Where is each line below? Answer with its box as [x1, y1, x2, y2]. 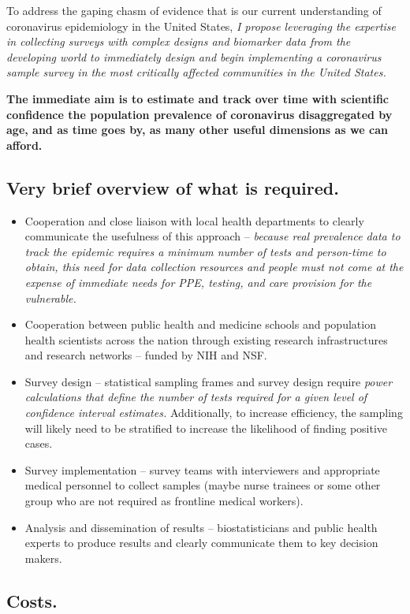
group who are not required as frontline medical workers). [24, 493, 304, 509]
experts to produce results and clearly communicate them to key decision [24, 534, 378, 551]
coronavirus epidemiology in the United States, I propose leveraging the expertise [6, 17, 397, 34]
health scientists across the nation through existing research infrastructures [24, 331, 388, 348]
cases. [24, 435, 53, 452]
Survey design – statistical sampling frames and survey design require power [24, 373, 393, 389]
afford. [6, 136, 43, 153]
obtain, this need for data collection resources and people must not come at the [24, 259, 404, 275]
